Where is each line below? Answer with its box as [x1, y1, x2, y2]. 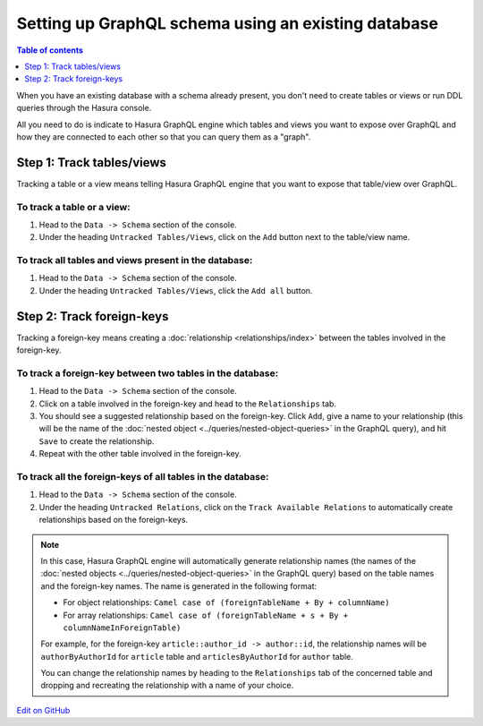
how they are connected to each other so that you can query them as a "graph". [16, 131, 311, 142]
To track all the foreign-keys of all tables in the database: [16, 471, 269, 483]
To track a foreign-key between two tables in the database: [16, 367, 279, 380]
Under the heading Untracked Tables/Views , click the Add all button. [38, 285, 313, 295]
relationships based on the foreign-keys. [38, 515, 188, 525]
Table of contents [16, 45, 84, 56]
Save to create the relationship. [38, 435, 155, 447]
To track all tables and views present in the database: [16, 254, 253, 267]
